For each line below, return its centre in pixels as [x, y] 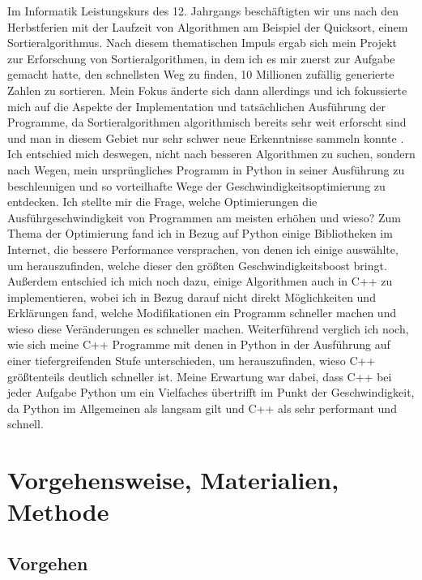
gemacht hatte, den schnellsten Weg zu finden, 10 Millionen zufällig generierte [201, 74]
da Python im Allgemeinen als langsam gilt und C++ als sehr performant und [202, 408]
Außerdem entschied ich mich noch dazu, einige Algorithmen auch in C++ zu [200, 281]
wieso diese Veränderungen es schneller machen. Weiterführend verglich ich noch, [208, 328]
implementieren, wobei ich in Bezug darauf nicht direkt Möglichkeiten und [192, 296]
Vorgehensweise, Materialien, [173, 480]
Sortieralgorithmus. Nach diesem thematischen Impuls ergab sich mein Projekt [202, 43]
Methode [58, 511]
